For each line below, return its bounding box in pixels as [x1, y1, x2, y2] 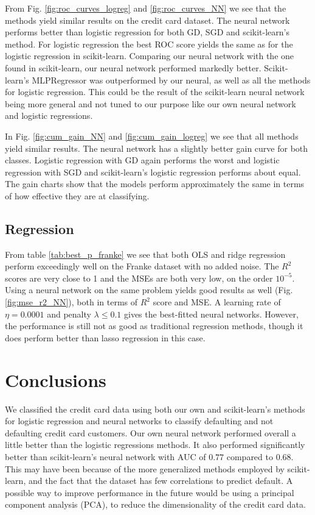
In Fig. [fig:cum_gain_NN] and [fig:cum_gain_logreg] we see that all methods [5, 129, 299, 142]
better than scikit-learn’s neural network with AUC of [5, 450, 206, 463]
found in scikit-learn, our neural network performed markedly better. [5, 61, 261, 74]
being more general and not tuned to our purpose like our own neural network [5, 97, 296, 110]
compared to [226, 450, 273, 463]
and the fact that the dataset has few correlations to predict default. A [28, 474, 293, 487]
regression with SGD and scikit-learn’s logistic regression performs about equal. [5, 165, 301, 178]
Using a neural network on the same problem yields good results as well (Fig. [5, 283, 293, 296]
